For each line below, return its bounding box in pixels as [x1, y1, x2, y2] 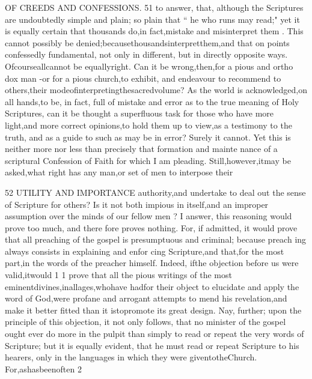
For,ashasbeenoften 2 [5, 362, 82, 375]
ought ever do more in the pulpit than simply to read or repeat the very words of [5, 327, 304, 340]
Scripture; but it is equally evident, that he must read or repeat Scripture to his [5, 339, 299, 351]
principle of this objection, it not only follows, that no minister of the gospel [5, 315, 286, 328]
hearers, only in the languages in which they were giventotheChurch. [5, 351, 257, 363]
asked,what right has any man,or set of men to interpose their [5, 166, 233, 178]
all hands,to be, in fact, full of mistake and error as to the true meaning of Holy [5, 95, 299, 108]
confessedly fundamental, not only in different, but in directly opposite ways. [5, 48, 288, 61]
